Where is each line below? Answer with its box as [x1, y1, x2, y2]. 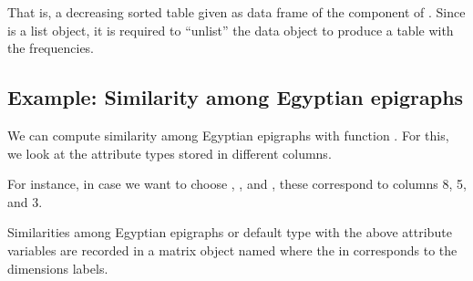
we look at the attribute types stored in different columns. [7, 143, 332, 162]
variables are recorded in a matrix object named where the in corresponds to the [7, 240, 458, 259]
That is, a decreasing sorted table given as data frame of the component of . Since [7, 3, 466, 21]
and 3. [7, 192, 43, 211]
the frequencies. [7, 38, 95, 57]
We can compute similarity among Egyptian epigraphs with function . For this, [7, 125, 449, 144]
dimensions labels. [7, 258, 108, 277]
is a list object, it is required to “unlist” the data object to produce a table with [7, 20, 454, 39]
